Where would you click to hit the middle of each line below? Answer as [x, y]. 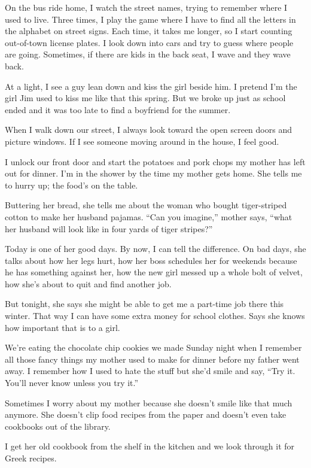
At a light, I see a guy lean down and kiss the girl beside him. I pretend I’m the [151, 86]
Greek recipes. [31, 458]
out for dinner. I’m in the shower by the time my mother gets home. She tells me [153, 173]
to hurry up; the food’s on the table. [71, 185]
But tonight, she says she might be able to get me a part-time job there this [144, 304]
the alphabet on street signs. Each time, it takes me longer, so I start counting [149, 31]
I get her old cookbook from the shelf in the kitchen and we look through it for [150, 446]
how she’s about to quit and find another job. [88, 283]
